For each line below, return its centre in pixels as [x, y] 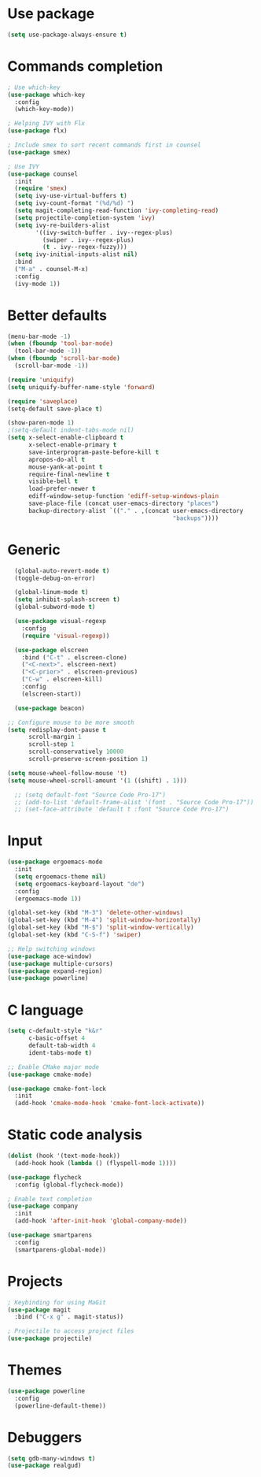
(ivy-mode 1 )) [37, 284]
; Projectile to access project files [71, 1331]
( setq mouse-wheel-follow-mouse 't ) [67, 773]
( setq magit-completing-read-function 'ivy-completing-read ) [117, 210]
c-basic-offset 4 [57, 1038]
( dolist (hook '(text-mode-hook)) [64, 1156]
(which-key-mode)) [45, 109]
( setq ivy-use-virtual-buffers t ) [71, 196]
